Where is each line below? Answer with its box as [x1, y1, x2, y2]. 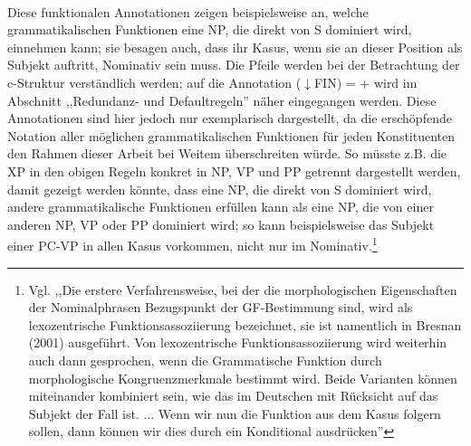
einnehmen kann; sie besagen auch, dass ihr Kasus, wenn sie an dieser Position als [7, 37, 463, 56]
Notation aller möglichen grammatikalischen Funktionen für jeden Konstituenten [7, 126, 456, 145]
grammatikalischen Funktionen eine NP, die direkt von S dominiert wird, [7, 20, 412, 39]
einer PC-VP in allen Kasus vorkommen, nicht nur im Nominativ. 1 [7, 233, 378, 254]
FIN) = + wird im [313, 72, 418, 91]
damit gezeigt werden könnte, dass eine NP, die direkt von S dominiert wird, [7, 179, 432, 198]
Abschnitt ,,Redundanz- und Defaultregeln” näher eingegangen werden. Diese [7, 90, 437, 109]
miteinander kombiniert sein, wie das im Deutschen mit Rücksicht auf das [28, 386, 438, 405]
